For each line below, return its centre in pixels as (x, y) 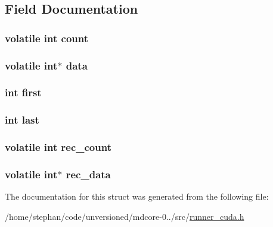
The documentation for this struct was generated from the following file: (137, 196)
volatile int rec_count (58, 147)
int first (23, 92)
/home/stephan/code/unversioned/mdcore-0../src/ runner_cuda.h (125, 216)
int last (22, 120)
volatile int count (47, 38)
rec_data (88, 174)
